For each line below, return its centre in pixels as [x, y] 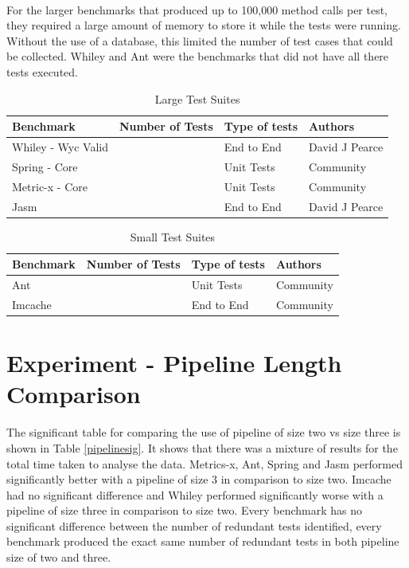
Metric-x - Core [50, 186]
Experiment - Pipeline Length [174, 363]
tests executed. [42, 71]
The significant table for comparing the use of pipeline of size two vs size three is [204, 432]
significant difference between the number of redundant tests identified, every [194, 525]
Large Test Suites [197, 98]
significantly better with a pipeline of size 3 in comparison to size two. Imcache [199, 479]
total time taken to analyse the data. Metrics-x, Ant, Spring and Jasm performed [204, 463]
